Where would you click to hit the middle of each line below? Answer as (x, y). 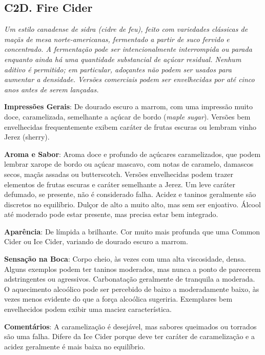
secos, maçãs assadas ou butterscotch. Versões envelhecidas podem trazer (119, 174)
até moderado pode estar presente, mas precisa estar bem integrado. (111, 214)
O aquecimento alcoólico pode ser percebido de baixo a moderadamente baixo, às (132, 289)
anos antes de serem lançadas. (52, 89)
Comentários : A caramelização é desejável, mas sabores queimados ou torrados (130, 326)
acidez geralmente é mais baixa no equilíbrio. (75, 346)
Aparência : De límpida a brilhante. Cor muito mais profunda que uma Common (132, 231)
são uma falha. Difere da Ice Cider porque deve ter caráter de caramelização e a (129, 336)
